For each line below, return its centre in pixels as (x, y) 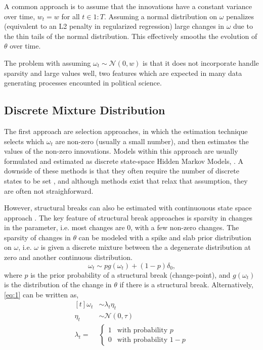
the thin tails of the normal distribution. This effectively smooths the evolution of (131, 36)
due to (243, 26)
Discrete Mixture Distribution (85, 110)
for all (71, 16)
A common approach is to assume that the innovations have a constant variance (128, 6)
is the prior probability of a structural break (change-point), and (130, 274)
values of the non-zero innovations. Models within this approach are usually (121, 151)
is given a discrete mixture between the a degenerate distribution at (146, 247)
